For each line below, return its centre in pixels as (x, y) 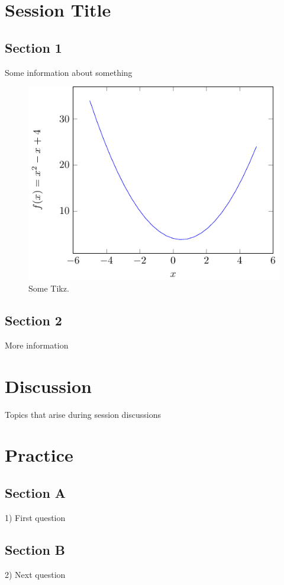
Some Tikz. (49, 288)
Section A (35, 492)
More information (37, 345)
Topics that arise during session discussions (83, 414)
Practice (39, 455)
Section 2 (33, 320)
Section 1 (33, 47)
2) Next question (35, 574)
